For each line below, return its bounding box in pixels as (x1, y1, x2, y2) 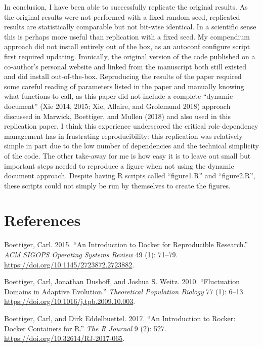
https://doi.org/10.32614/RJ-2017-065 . (4, 333, 125, 343)
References (4, 210, 81, 230)
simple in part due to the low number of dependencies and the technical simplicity (4, 140, 259, 151)
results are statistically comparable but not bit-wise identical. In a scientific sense (4, 21, 256, 32)
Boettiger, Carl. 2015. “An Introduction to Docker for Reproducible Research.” (4, 239, 248, 250)
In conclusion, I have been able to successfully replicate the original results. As (4, 2, 248, 12)
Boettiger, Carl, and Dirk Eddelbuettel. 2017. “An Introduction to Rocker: (4, 313, 236, 323)
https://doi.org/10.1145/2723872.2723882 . (4, 259, 135, 269)
